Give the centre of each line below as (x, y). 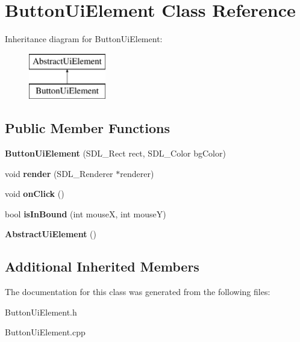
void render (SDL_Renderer (59, 173)
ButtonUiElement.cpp (45, 332)
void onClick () (35, 194)
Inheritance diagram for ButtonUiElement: (84, 39)
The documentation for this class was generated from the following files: (138, 292)
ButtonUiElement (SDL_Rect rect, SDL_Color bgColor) (115, 153)
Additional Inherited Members (102, 266)
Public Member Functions (87, 128)
